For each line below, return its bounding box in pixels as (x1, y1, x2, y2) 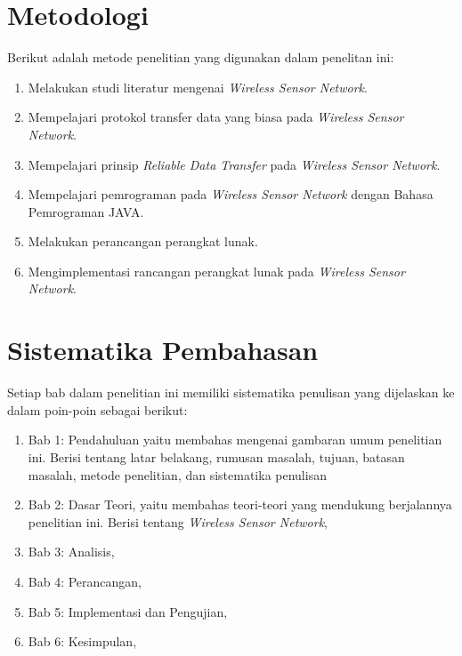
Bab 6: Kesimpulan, (28, 632, 137, 651)
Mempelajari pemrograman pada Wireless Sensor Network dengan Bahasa (28, 185, 434, 204)
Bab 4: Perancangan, (28, 572, 142, 590)
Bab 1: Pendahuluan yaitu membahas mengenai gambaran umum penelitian (28, 430, 442, 449)
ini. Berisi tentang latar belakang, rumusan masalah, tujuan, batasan (28, 447, 405, 466)
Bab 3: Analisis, (28, 542, 115, 561)
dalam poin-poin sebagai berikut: (7, 400, 188, 419)
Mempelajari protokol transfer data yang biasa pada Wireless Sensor (28, 108, 404, 126)
